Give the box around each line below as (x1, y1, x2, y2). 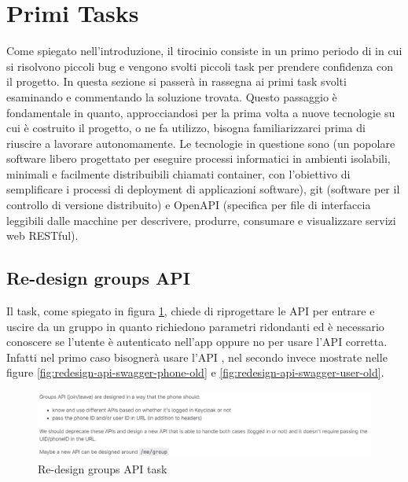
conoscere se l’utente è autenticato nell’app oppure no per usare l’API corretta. (6, 333, 388, 350)
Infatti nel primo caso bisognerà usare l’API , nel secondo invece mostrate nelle (6, 348, 388, 365)
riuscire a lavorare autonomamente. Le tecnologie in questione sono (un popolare (6, 134, 395, 151)
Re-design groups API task (38, 460, 167, 476)
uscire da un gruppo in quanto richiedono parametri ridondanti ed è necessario (6, 318, 384, 334)
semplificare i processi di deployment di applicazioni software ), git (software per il (6, 181, 400, 197)
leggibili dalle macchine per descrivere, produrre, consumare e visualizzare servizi (6, 212, 396, 228)
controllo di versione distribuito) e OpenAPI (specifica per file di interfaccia (6, 197, 371, 213)
